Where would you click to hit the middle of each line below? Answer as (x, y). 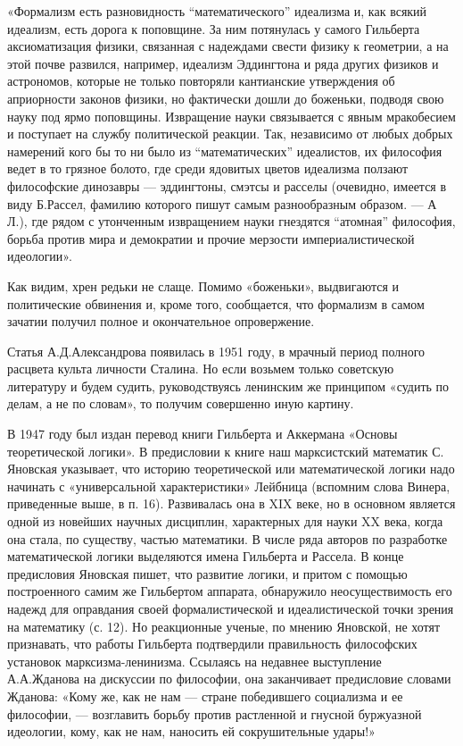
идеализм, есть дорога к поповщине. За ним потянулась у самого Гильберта (214, 28)
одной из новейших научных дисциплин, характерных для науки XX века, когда (225, 521)
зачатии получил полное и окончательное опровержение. (161, 321)
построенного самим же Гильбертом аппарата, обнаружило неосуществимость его (230, 591)
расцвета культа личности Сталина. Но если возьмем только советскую (201, 369)
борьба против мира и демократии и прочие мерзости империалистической (211, 238)
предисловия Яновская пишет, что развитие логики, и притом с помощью (207, 573)
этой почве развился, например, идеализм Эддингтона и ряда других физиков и (223, 63)
